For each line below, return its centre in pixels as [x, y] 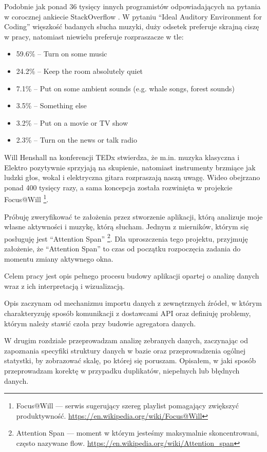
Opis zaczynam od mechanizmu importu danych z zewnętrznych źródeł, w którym [133, 303]
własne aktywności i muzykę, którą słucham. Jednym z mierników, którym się [126, 227]
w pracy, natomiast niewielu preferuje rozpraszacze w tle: [94, 36]
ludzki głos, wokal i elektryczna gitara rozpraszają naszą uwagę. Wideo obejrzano [132, 177]
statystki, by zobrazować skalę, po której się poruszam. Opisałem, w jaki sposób [130, 360]
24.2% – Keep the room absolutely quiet [80, 71]
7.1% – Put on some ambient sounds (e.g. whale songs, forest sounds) [125, 88]
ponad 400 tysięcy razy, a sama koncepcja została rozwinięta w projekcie [118, 187]
